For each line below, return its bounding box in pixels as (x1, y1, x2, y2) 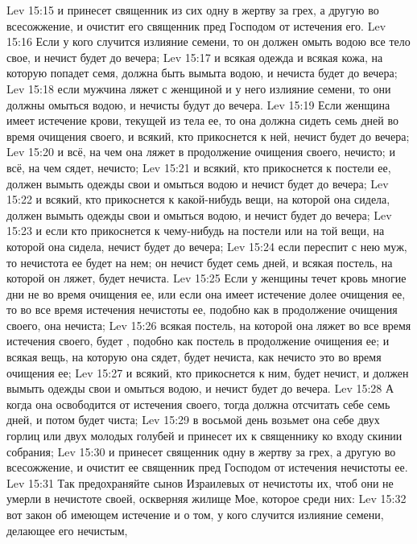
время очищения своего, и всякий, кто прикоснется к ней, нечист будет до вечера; (6, 127, 410, 144)
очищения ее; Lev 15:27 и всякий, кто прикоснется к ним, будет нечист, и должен (6, 364, 409, 381)
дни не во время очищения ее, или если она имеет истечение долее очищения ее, (6, 285, 406, 302)
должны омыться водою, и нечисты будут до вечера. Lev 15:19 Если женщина (6, 96, 390, 113)
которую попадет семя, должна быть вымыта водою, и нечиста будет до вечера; (6, 64, 398, 81)
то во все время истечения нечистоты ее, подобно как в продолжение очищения (6, 301, 398, 318)
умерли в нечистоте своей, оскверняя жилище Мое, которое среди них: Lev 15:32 (6, 490, 407, 507)
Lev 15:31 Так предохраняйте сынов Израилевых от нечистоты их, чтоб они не (6, 474, 394, 491)
